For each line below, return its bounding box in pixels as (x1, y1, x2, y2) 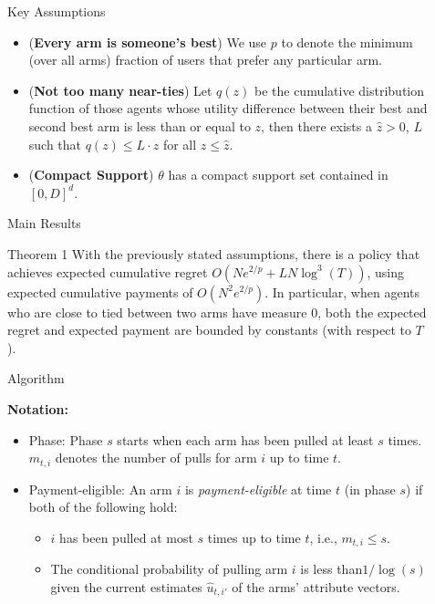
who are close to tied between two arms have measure (7, 302, 307, 321)
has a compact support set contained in (168, 165, 388, 184)
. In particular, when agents (264, 282, 419, 301)
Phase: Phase (28, 430, 103, 449)
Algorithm (7, 369, 65, 388)
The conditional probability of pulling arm (50, 559, 288, 578)
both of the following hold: (28, 497, 178, 516)
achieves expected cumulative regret (7, 262, 208, 281)
